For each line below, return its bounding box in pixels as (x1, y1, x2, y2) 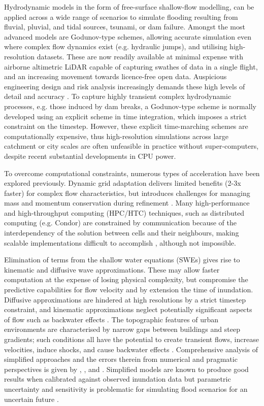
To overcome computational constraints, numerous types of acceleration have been (4, 167, 260, 178)
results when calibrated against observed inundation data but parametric (4, 374, 231, 384)
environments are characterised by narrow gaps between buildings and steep (4, 324, 240, 334)
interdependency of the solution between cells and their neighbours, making (4, 227, 239, 238)
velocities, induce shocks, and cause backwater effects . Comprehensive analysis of (4, 344, 258, 354)
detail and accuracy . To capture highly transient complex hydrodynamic (4, 91, 232, 101)
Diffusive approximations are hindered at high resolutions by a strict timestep (4, 294, 246, 304)
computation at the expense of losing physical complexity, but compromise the (4, 274, 248, 285)
